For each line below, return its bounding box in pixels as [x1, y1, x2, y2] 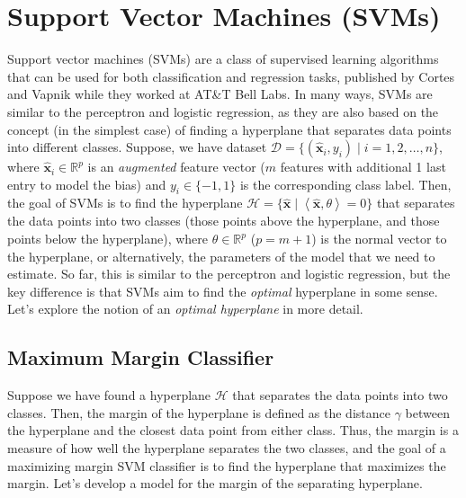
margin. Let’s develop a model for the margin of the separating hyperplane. [7, 474, 423, 493]
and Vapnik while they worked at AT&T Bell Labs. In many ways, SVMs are [7, 84, 433, 103]
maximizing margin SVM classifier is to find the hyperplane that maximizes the [7, 456, 446, 475]
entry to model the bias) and [7, 174, 166, 193]
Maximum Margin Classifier [7, 343, 274, 371]
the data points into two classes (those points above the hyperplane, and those [7, 211, 440, 230]
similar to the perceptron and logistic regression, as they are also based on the [7, 102, 439, 120]
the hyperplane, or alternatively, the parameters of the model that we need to [7, 246, 435, 265]
